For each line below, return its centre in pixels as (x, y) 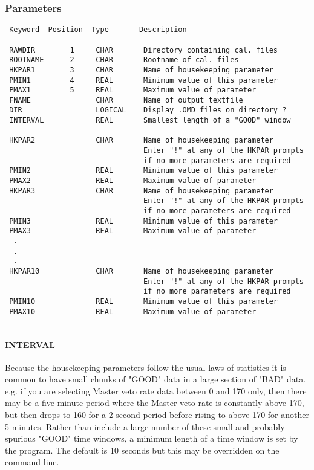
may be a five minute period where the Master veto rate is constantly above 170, (155, 403)
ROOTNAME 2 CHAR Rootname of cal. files (124, 60)
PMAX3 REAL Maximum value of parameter (133, 231)
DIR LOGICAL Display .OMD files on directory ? (148, 110)
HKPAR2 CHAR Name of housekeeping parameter (141, 140)
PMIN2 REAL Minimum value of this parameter (144, 171)
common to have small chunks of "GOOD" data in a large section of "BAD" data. (155, 379)
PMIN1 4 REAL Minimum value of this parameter (144, 80)
